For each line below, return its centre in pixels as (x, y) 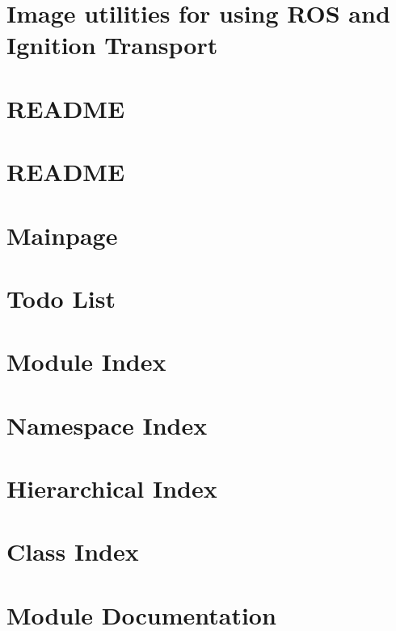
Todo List (61, 298)
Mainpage (62, 235)
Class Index (73, 551)
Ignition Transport (112, 45)
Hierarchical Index (112, 488)
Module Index (86, 362)
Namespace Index (107, 425)
